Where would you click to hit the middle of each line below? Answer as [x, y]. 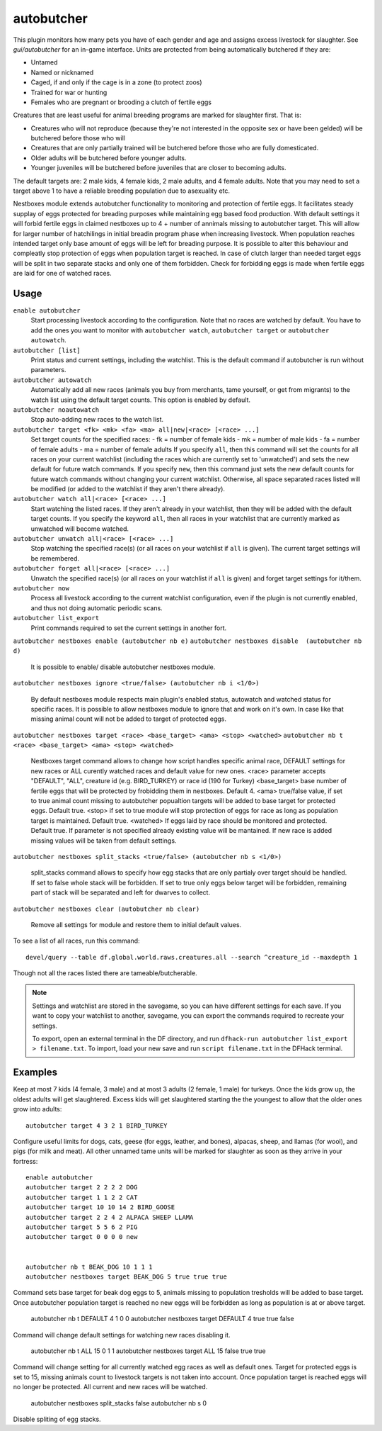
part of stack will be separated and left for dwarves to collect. [121, 892]
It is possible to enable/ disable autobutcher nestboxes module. [123, 667]
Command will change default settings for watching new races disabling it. [122, 1335]
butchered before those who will [78, 138]
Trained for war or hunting [69, 92]
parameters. [48, 370]
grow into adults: [37, 1109]
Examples [35, 1073]
